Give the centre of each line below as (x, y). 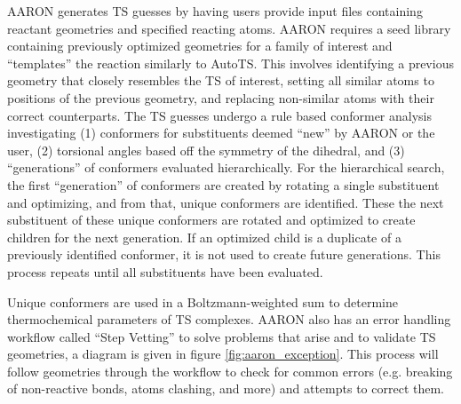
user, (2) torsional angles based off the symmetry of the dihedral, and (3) (206, 150)
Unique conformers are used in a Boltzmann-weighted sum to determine (203, 301)
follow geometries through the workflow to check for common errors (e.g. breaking (230, 371)
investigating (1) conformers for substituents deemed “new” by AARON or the (221, 133)
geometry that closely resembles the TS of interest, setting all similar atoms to (221, 80)
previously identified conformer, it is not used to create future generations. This (224, 254)
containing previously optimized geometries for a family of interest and (200, 46)
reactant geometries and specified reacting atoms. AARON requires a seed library (229, 28)
